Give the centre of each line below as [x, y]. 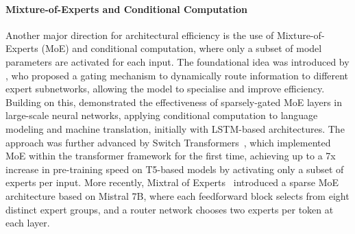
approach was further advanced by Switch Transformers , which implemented [168, 142]
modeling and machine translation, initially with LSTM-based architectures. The [175, 128]
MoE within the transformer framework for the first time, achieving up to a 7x [171, 156]
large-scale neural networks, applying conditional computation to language [162, 115]
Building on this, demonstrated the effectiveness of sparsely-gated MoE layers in [174, 102]
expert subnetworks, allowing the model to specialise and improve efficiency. [165, 89]
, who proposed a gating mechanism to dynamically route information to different [177, 75]
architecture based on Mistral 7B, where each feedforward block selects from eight [177, 195]
